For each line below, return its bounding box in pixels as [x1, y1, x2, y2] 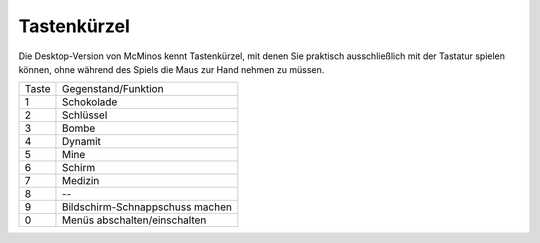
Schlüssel [61, 108, 108, 122]
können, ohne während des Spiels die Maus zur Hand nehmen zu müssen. [18, 63, 325, 75]
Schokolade [61, 95, 118, 109]
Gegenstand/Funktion [61, 82, 164, 96]
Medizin [61, 174, 100, 188]
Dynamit [61, 135, 102, 149]
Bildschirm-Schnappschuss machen [61, 200, 232, 214]
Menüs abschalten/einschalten [61, 213, 207, 227]
